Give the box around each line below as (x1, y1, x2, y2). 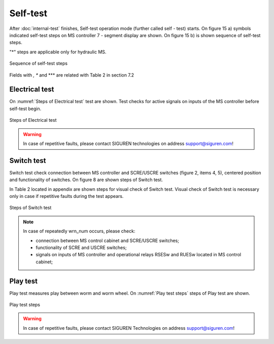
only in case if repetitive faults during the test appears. (9, 193, 124, 199)
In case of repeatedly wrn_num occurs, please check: (23, 228, 135, 234)
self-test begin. (9, 106, 42, 112)
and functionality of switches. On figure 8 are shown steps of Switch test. (9, 177, 163, 183)
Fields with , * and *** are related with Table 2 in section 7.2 (9, 72, 134, 78)
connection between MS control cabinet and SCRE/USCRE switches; (36, 237, 180, 244)
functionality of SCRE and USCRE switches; (36, 245, 127, 251)
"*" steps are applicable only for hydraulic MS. (9, 49, 107, 55)
